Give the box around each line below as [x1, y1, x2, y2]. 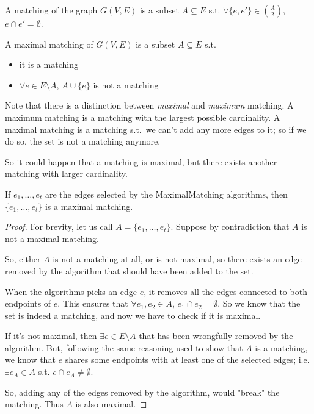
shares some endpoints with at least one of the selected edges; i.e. [65, 353, 310, 366]
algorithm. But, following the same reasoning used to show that [5, 341, 243, 354]
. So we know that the [217, 297, 301, 310]
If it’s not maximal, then [5, 329, 97, 342]
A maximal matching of [5, 37, 93, 50]
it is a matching [19, 58, 78, 71]
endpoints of [5, 297, 51, 310]
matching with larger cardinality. [5, 167, 128, 180]
